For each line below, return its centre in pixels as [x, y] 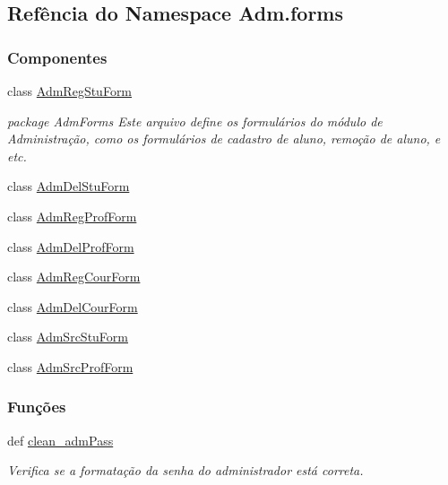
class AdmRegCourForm [74, 277]
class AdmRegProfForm [72, 216]
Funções [37, 407]
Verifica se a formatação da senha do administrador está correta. [185, 470]
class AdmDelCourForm [73, 306]
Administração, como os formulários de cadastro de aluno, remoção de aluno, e [224, 139]
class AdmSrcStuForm [68, 337]
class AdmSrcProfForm [70, 366]
